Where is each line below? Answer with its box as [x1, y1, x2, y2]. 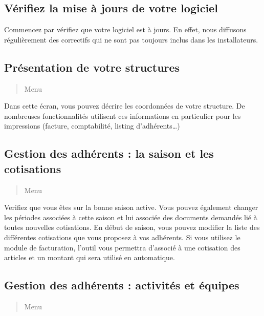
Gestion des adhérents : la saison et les [4, 145, 214, 161]
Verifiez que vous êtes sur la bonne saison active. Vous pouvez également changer [4, 202, 258, 213]
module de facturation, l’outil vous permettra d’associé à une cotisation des [4, 242, 240, 252]
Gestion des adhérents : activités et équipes [4, 277, 239, 293]
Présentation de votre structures [4, 59, 180, 75]
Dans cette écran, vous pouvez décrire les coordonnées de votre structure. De [4, 100, 245, 111]
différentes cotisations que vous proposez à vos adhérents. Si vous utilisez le [4, 231, 240, 242]
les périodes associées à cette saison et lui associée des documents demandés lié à [4, 212, 257, 222]
